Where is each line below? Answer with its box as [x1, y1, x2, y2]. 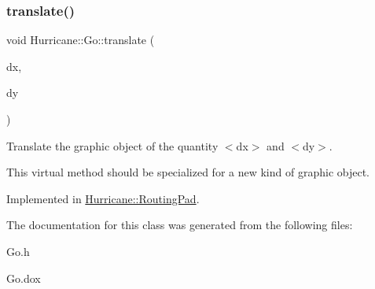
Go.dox [6, 269, 41, 286]
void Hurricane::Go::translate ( [6, 31, 155, 48]
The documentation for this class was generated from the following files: [6, 217, 353, 233]
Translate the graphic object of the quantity [6, 137, 219, 154]
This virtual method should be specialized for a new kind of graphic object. [6, 164, 369, 180]
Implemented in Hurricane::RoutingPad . [6, 190, 200, 206]
